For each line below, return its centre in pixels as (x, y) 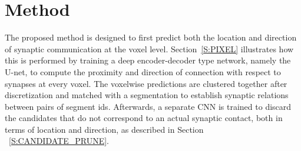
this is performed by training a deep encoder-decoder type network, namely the (148, 60)
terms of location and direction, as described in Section (104, 129)
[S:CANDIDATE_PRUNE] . (59, 141)
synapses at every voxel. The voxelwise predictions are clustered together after (146, 83)
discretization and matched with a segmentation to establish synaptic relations (147, 95)
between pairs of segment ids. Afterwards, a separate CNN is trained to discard (148, 106)
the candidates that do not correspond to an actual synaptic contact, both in (144, 118)
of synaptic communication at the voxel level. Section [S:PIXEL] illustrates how (149, 48)
